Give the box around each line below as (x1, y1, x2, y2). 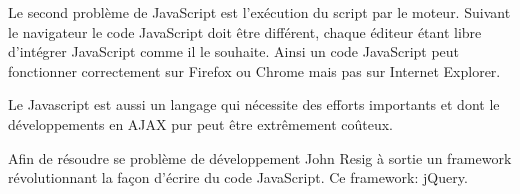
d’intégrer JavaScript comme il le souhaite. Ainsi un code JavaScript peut (8, 41, 460, 62)
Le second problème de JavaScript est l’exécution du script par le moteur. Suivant (8, 2, 511, 22)
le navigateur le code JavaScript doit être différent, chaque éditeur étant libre (8, 21, 482, 42)
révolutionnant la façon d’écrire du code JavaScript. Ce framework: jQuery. (8, 167, 468, 188)
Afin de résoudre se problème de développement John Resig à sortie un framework (8, 147, 512, 168)
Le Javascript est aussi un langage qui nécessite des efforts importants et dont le (8, 94, 500, 115)
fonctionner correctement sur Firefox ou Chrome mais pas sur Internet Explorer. (8, 60, 501, 81)
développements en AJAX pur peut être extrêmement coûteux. (8, 113, 393, 134)
